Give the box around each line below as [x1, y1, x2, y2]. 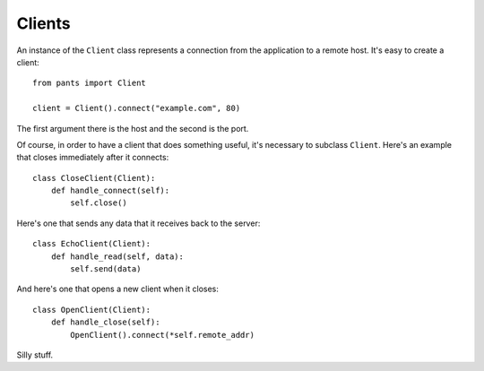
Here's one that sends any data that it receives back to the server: [16, 218, 261, 229]
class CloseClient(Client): [32, 173, 156, 183]
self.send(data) [70, 264, 142, 274]
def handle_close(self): [50, 317, 160, 327]
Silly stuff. [16, 349, 54, 360]
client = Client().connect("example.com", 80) [32, 103, 241, 114]
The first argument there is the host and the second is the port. [16, 123, 249, 134]
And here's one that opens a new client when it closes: [16, 283, 220, 295]
